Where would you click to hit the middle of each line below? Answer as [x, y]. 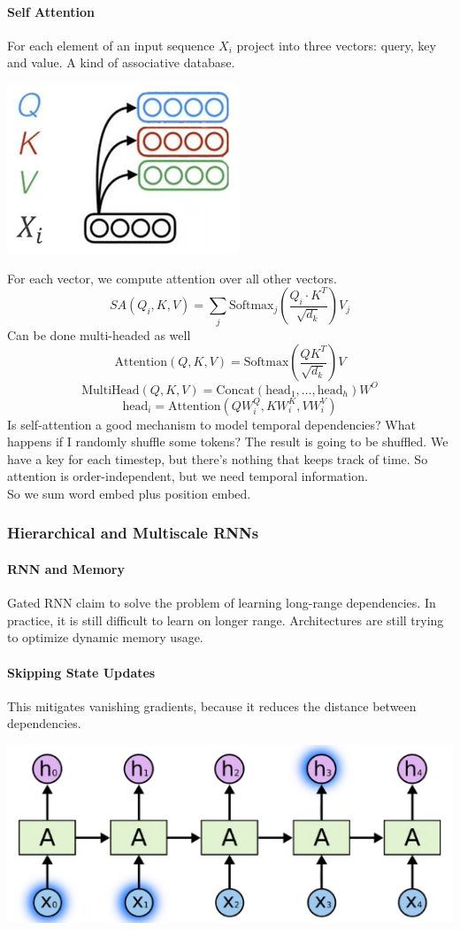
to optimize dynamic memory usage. [105, 637]
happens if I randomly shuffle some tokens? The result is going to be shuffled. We [228, 442]
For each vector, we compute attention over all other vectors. [172, 278]
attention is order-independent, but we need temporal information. [188, 476]
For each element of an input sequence [111, 45]
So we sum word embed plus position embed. [129, 493]
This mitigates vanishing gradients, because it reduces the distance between [212, 705]
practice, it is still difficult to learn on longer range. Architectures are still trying [226, 620]
